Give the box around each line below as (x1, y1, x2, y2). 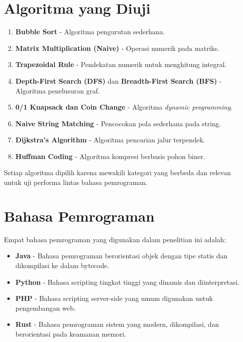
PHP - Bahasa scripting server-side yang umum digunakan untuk (15, 293, 213, 303)
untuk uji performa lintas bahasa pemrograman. (4, 177, 147, 187)
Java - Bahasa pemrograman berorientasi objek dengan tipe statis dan (15, 251, 227, 261)
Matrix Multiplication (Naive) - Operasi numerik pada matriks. (15, 43, 220, 53)
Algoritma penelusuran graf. (15, 85, 100, 95)
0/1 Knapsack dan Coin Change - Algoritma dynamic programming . (15, 102, 233, 112)
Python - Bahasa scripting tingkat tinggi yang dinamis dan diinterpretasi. (15, 276, 240, 287)
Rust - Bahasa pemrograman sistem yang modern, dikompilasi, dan (15, 319, 219, 329)
